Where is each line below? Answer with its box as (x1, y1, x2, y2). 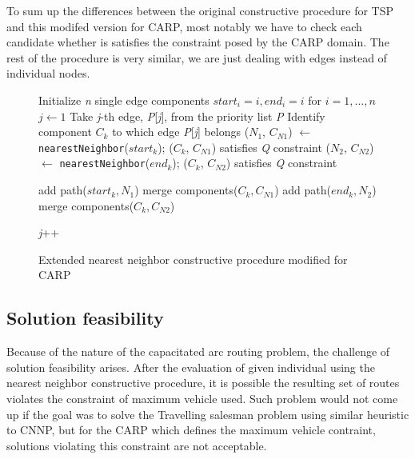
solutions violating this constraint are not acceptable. (6, 437, 267, 453)
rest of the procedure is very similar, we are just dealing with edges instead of (6, 49, 387, 66)
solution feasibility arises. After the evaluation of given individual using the (6, 358, 375, 375)
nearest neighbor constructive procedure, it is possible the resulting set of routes (6, 374, 400, 391)
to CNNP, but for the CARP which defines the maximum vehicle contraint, (6, 421, 376, 438)
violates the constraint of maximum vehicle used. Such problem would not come (6, 390, 398, 407)
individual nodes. (6, 65, 90, 82)
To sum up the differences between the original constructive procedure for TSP (6, 2, 394, 18)
